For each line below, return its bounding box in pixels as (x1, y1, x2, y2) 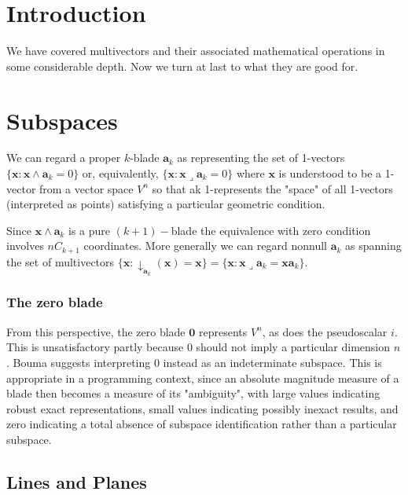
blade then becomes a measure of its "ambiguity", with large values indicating (6, 385, 380, 401)
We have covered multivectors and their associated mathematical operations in (6, 42, 385, 59)
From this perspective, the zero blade (6, 323, 186, 339)
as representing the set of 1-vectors (177, 149, 345, 166)
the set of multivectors (6, 253, 115, 269)
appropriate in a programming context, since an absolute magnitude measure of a (6, 369, 399, 386)
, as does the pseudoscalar (262, 323, 388, 339)
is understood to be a (278, 165, 382, 181)
